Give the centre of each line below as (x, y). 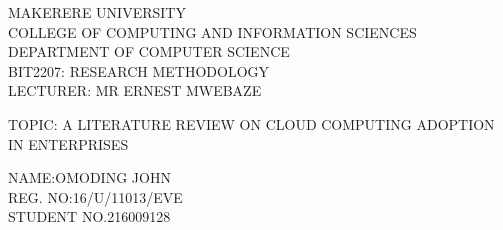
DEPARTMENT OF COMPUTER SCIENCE (149, 51)
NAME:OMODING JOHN (89, 177)
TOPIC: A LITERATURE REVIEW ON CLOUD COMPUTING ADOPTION (251, 123)
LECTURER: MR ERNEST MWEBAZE (135, 90)
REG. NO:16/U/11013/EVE (95, 196)
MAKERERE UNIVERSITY (97, 12)
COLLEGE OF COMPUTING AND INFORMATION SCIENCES (212, 31)
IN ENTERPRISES (68, 143)
